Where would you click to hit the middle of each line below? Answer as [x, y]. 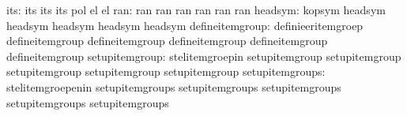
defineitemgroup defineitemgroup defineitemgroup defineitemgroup [167, 41]
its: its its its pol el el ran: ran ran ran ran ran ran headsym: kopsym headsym [196, 9]
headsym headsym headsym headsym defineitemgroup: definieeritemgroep [185, 25]
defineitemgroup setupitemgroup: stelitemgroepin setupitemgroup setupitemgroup [204, 56]
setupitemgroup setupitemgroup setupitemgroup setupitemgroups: [166, 71]
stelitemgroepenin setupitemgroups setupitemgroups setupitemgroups [174, 86]
